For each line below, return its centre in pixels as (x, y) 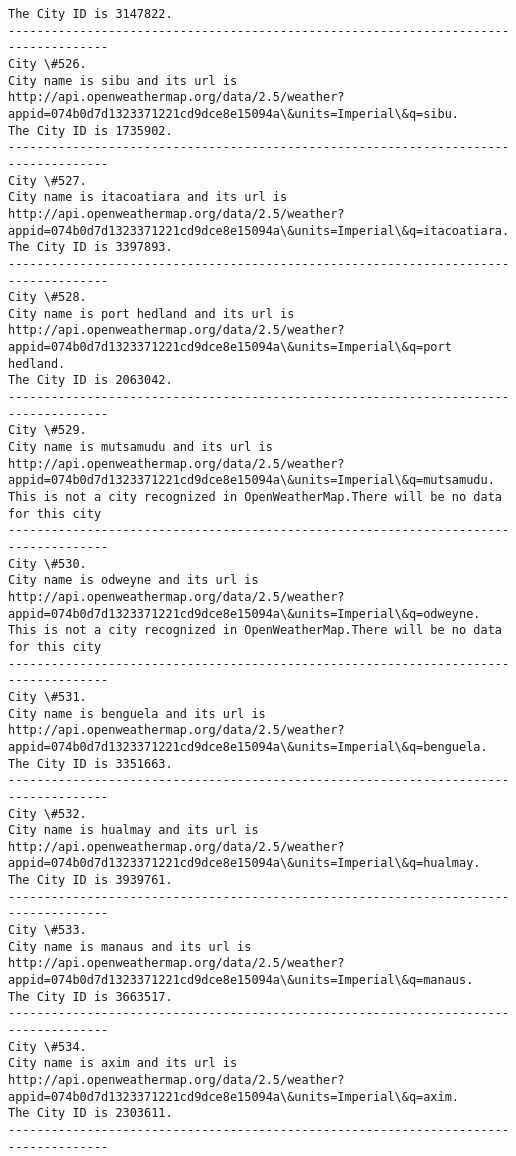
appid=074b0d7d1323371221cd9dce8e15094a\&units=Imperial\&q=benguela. (248, 746)
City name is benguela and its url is (137, 713)
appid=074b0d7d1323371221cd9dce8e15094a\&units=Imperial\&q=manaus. (241, 980)
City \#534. (47, 1046)
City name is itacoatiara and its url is (148, 197)
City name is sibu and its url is (123, 80)
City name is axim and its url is (123, 1063)
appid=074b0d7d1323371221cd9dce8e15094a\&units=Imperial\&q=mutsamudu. (251, 480)
